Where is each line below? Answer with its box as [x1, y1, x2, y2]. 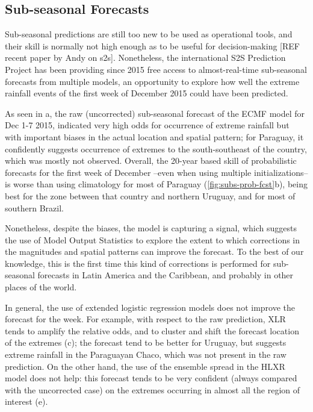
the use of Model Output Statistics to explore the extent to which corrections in [5, 233, 300, 246]
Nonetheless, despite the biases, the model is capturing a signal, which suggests [5, 222, 297, 234]
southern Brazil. [5, 201, 64, 214]
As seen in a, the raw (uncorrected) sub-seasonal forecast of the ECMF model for [5, 107, 305, 119]
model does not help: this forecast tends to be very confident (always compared [5, 372, 297, 384]
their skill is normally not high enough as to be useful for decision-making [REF [5, 39, 300, 52]
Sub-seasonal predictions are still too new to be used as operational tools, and [5, 28, 293, 40]
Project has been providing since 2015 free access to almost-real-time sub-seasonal [5, 63, 307, 75]
